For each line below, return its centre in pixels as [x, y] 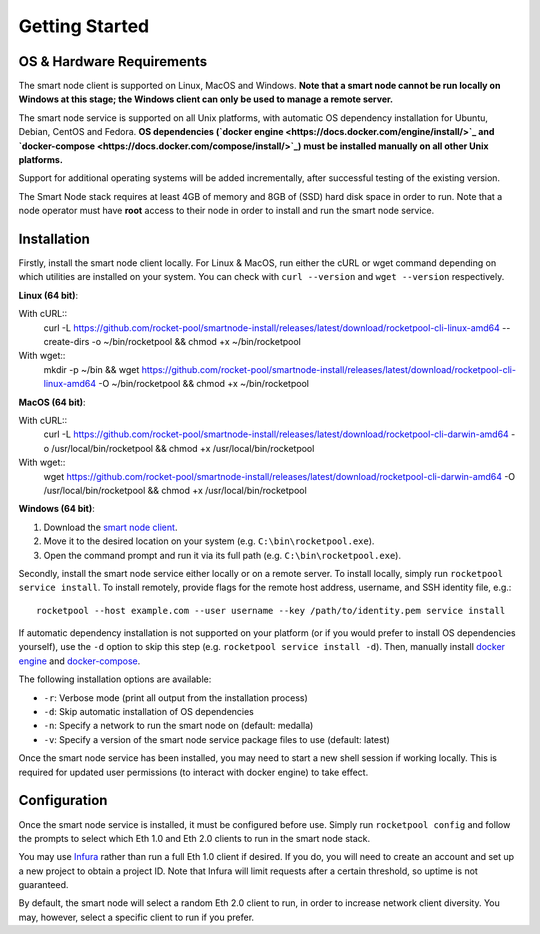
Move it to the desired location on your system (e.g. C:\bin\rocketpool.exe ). [209, 541]
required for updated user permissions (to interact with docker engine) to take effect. [193, 772]
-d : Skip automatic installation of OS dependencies [149, 712]
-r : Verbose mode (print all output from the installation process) [176, 697]
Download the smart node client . [110, 527]
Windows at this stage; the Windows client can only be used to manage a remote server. [206, 99]
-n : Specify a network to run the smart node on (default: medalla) [178, 726]
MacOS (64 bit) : [52, 402]
